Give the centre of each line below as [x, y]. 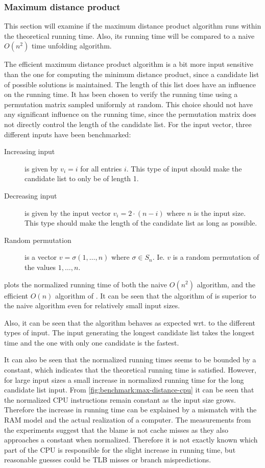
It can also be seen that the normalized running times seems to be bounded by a [130, 360]
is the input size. [220, 213]
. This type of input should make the [184, 168]
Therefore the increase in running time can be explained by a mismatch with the [130, 410]
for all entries [101, 168]
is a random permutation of [216, 257]
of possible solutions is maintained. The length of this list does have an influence [130, 84]
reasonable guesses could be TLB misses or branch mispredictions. [108, 460]
